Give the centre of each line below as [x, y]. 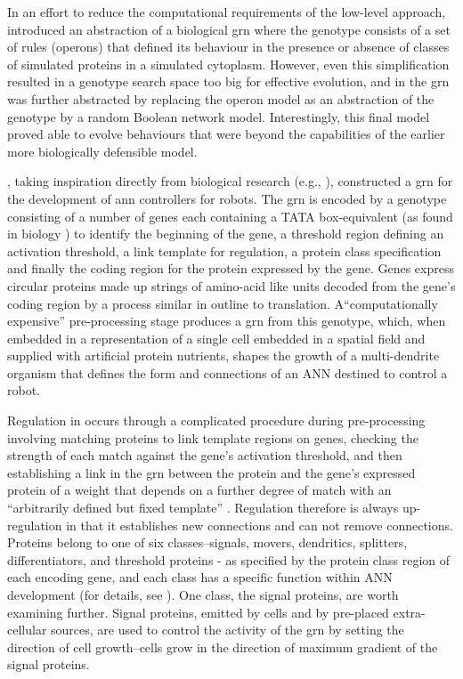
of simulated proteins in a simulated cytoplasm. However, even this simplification [228, 64]
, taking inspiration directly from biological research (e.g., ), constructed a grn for [230, 181]
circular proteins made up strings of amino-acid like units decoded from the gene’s [231, 285]
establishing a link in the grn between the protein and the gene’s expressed [211, 472]
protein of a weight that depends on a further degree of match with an [199, 490]
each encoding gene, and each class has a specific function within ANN [200, 577]
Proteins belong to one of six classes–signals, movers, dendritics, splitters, [207, 542]
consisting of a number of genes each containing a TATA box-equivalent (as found [230, 216]
